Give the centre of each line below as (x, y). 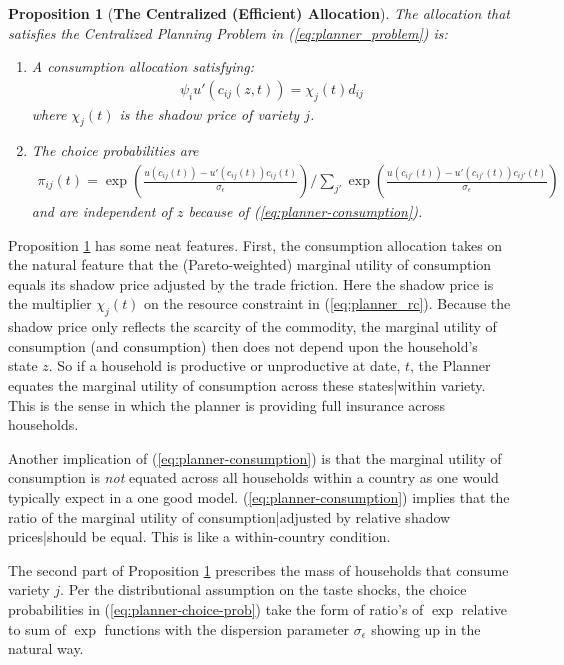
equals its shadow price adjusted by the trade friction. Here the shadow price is (251, 283)
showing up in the (426, 628)
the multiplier (50, 303)
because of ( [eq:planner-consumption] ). (305, 211)
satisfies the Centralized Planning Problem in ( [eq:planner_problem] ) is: (228, 32)
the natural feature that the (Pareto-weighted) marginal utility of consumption (250, 264)
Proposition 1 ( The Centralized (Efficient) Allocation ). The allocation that (259, 13)
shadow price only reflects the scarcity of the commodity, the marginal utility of (252, 326)
